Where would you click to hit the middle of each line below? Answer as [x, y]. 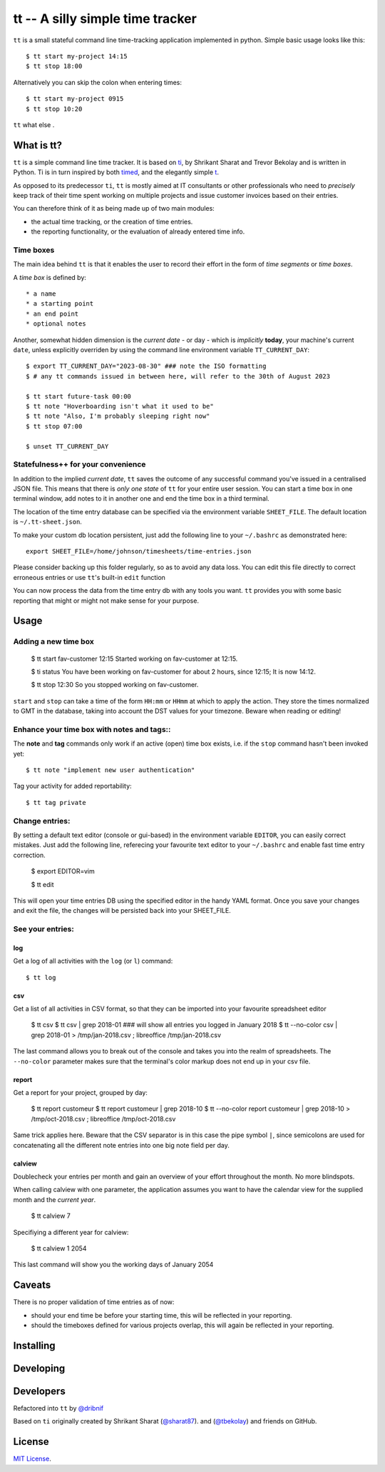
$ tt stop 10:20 [54, 109]
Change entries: [42, 821]
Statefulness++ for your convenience [79, 464]
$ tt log [41, 977]
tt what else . [34, 124]
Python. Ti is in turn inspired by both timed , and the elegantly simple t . [116, 172]
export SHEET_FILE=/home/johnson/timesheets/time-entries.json [139, 551]
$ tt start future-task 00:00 [79, 396]
